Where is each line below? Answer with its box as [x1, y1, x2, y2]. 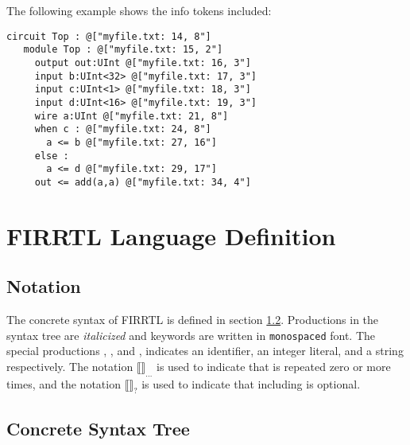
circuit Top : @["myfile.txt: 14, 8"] [6, 30, 211, 42]
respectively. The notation [6, 357, 133, 374]
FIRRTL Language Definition [6, 219, 336, 252]
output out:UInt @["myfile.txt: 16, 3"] [34, 57, 251, 68]
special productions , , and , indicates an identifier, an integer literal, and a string [6, 342, 404, 359]
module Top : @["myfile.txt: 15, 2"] [23, 44, 223, 56]
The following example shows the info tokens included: [6, 2, 272, 18]
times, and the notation [6, 375, 121, 392]
